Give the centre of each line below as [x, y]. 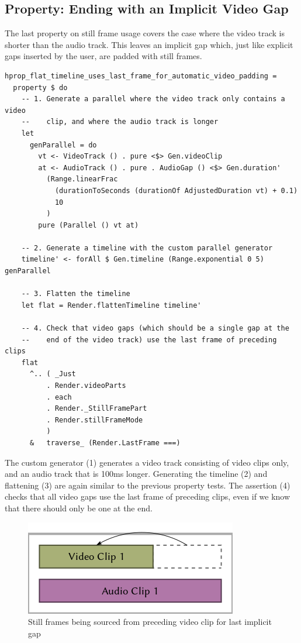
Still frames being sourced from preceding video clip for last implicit [150, 622]
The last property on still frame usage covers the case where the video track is [145, 33]
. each [59, 397]
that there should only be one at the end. [79, 508]
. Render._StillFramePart [97, 409]
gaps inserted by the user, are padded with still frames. [103, 56]
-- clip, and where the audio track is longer [120, 122]
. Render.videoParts [86, 386]
